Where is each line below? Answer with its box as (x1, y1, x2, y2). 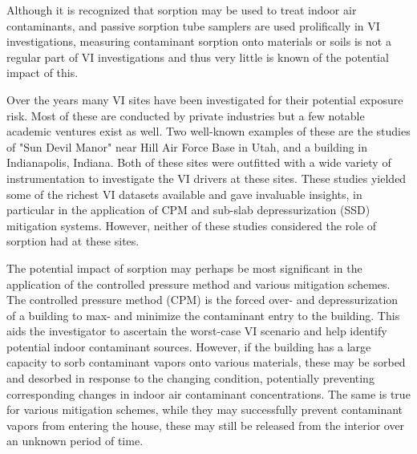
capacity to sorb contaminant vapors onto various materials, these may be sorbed (6, 354, 406, 371)
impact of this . (6, 64, 79, 81)
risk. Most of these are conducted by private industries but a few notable (6, 107, 365, 124)
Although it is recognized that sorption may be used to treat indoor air (6, 2, 357, 18)
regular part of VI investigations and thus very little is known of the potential (6, 48, 389, 65)
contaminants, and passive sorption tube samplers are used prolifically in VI (6, 17, 380, 34)
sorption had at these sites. (6, 233, 140, 249)
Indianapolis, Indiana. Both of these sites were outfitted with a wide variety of (6, 154, 391, 171)
